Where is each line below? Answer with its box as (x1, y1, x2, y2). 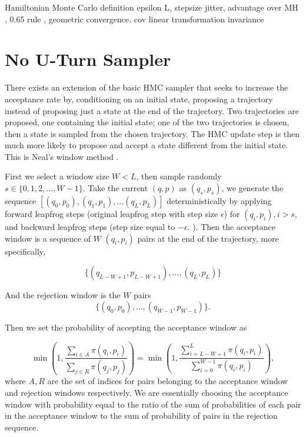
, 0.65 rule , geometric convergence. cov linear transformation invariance (5, 12, 264, 25)
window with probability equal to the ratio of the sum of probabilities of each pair (5, 398, 301, 410)
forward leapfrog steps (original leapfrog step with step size (5, 208, 218, 220)
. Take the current (82, 182, 148, 194)
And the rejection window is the (5, 289, 121, 301)
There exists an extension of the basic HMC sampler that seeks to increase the (5, 81, 288, 94)
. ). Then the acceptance (187, 221, 275, 233)
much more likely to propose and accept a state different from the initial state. (5, 139, 288, 151)
